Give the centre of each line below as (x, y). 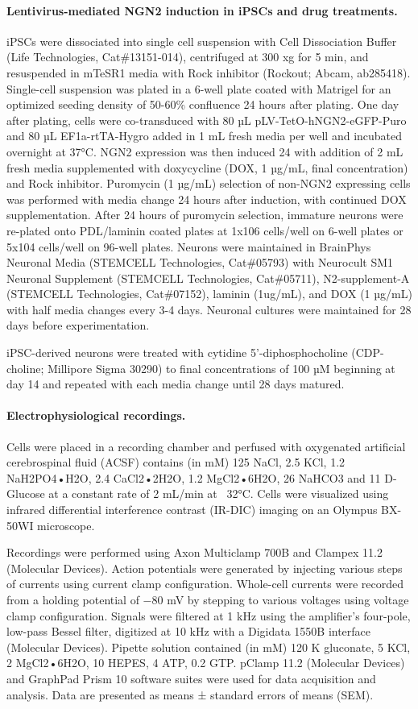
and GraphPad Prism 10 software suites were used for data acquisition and (191, 678)
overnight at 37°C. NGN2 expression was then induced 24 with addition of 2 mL (205, 151)
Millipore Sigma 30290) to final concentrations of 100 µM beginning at (221, 368)
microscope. (66, 525)
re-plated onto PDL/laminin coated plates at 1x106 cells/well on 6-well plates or (205, 230)
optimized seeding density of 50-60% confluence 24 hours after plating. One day (203, 104)
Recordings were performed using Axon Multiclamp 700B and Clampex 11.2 (195, 552)
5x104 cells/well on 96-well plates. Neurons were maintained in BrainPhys (189, 246)
